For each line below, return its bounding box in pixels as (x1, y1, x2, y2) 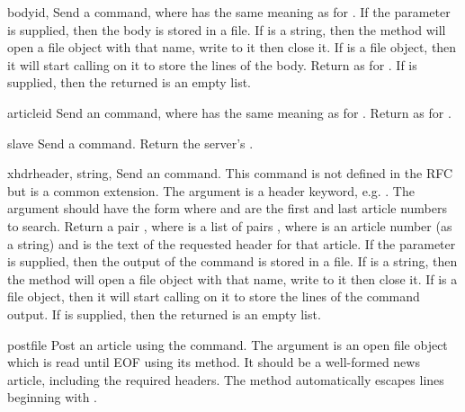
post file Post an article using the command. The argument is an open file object (7, 335, 448, 354)
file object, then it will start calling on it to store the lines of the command (7, 287, 420, 306)
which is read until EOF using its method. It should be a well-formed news (7, 353, 420, 372)
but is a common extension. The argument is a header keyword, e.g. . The (7, 181, 415, 200)
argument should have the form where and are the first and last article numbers (7, 199, 448, 218)
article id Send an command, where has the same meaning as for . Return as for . (7, 103, 452, 121)
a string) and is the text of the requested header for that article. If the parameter (7, 234, 456, 253)
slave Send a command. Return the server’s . (7, 133, 254, 152)
